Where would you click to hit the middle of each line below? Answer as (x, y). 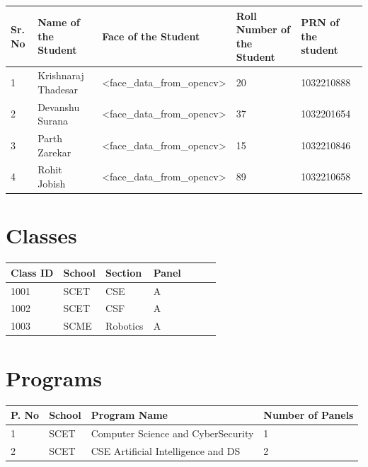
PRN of (320, 22)
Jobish (52, 184)
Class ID (32, 272)
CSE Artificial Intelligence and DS (166, 450)
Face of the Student (151, 36)
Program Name (129, 415)
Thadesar (58, 89)
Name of (59, 22)
